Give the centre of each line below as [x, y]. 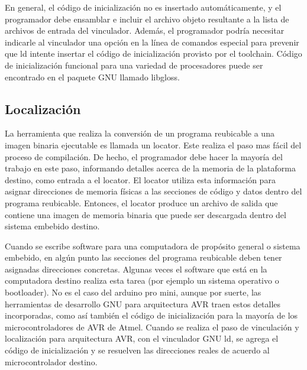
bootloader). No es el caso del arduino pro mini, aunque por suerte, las [133, 292]
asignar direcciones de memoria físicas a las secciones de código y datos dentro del [153, 191]
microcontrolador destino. [51, 361]
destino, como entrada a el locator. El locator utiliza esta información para [140, 179]
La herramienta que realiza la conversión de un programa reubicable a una [140, 133]
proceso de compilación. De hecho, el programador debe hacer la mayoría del [144, 156]
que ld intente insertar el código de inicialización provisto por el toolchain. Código [153, 53]
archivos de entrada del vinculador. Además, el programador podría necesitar [145, 30]
